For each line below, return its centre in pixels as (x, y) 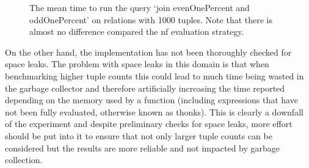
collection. (24, 160)
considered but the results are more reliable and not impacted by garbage (143, 148)
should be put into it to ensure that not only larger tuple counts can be (139, 135)
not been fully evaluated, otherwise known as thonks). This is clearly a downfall (154, 111)
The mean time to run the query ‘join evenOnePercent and (140, 7)
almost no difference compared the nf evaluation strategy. (137, 31)
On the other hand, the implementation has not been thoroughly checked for (148, 52)
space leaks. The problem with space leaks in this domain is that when (137, 64)
